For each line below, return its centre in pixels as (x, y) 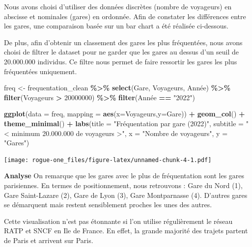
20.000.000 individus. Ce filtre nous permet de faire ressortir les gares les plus (121, 61)
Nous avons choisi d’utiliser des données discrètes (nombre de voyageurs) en (118, 6)
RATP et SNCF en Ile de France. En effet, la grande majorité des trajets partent (126, 231)
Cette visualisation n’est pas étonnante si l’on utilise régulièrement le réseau (118, 221)
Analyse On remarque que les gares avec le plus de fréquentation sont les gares (124, 176)
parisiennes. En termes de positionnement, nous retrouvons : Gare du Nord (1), (123, 185)
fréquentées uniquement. (41, 71)
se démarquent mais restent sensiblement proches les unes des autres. (108, 205)
